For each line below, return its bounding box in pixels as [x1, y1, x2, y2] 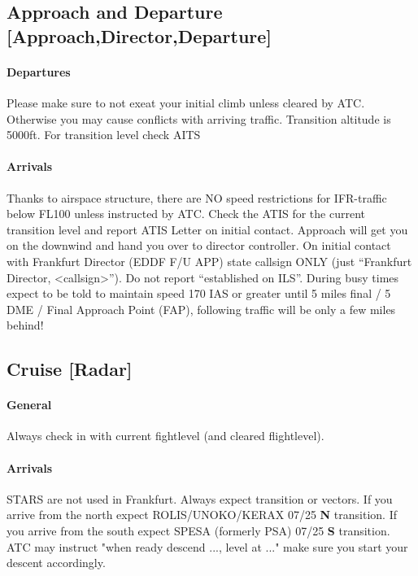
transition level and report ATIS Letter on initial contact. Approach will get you [7, 220, 408, 238]
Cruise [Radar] [7, 356, 133, 382]
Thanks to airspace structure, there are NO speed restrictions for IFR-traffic [7, 189, 387, 206]
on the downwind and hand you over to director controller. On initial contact [7, 237, 391, 254]
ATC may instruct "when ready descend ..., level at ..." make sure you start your [7, 538, 408, 555]
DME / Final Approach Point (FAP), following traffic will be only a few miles [7, 300, 396, 317]
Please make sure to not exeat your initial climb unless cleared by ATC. [7, 94, 365, 111]
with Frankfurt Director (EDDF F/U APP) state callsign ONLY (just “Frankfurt [7, 252, 412, 269]
